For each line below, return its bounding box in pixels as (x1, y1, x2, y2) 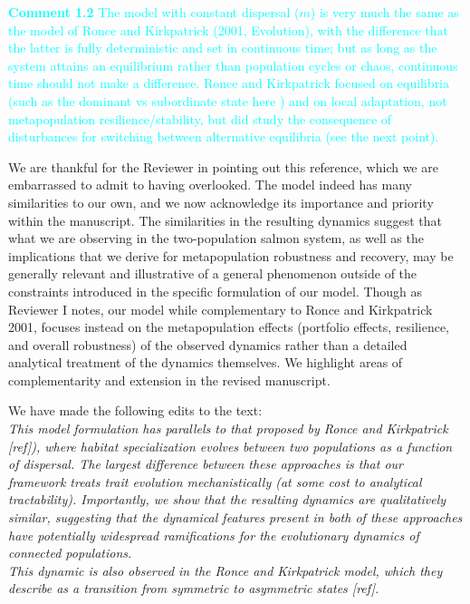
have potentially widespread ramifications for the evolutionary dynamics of (8, 525, 419, 544)
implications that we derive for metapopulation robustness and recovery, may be (8, 246, 454, 265)
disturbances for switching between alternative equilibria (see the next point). (8, 127, 439, 146)
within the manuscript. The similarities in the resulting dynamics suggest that (8, 210, 442, 229)
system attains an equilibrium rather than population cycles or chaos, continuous (8, 55, 458, 74)
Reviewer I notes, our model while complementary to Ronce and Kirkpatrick (8, 299, 433, 318)
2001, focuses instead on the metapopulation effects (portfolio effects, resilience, (8, 317, 450, 336)
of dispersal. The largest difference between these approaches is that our (8, 454, 404, 473)
